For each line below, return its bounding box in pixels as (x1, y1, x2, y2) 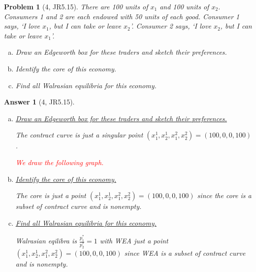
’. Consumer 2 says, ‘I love (130, 21, 211, 31)
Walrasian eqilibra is (15, 236, 77, 246)
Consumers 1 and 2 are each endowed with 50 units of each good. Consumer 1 (4, 11, 240, 21)
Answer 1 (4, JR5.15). (4, 97, 75, 107)
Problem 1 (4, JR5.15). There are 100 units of (4, 1, 148, 11)
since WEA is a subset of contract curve (124, 248, 246, 258)
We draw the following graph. (15, 157, 104, 167)
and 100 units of (160, 1, 209, 11)
